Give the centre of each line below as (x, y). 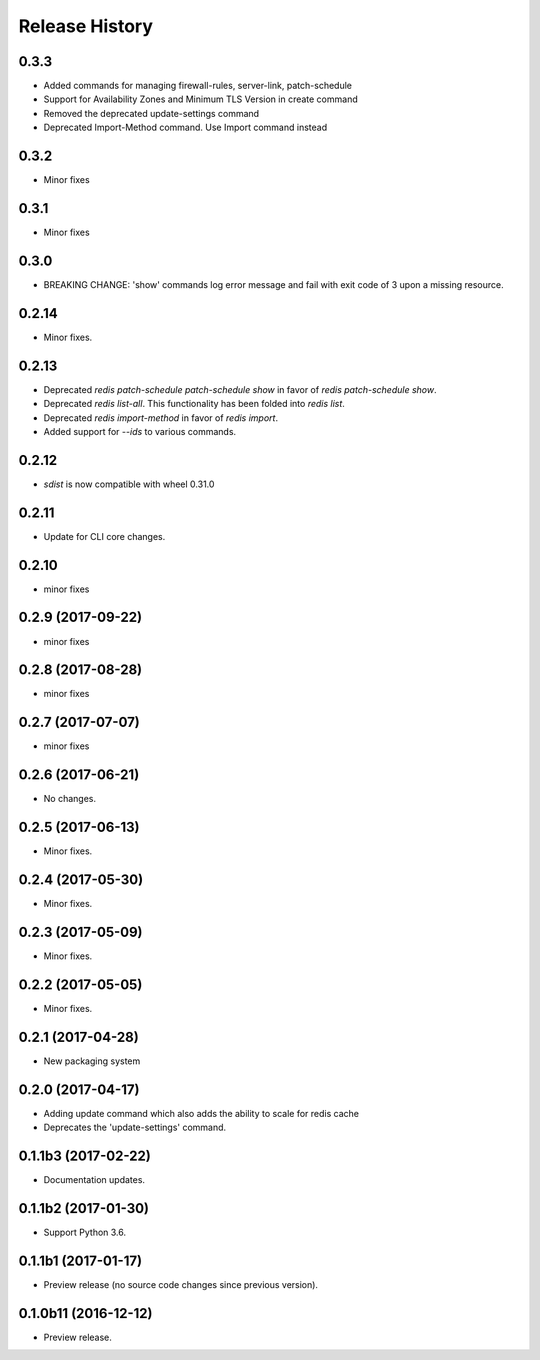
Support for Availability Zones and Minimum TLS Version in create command (201, 99)
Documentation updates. (94, 1180)
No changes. (70, 799)
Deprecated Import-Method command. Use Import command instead (185, 127)
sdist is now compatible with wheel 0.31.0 (129, 484)
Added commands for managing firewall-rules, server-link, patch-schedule (197, 86)
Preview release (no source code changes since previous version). (181, 1284)
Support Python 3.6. (85, 1232)
